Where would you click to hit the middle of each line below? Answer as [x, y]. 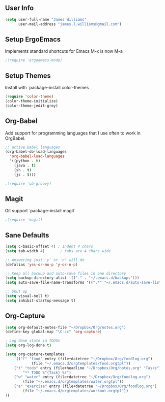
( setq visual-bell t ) [27, 296]
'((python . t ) [25, 161]
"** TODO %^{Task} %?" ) [47, 372]
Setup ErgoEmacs [33, 39]
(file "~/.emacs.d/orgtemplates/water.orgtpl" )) [73, 382]
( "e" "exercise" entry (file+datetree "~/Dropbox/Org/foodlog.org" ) [85, 386]
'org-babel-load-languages [37, 156]
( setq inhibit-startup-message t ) [41, 301]
